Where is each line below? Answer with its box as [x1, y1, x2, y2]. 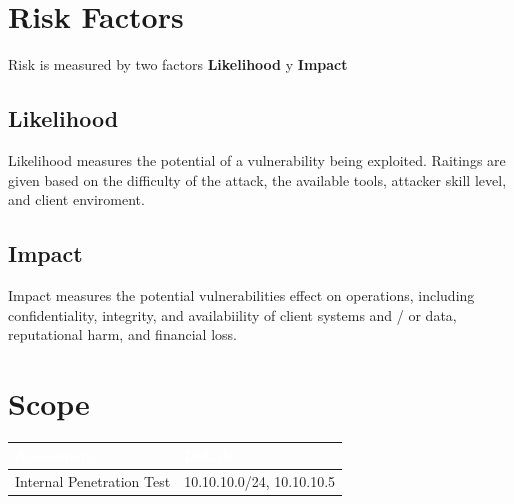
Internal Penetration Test [15, 471, 171, 492]
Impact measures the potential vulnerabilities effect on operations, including [8, 284, 475, 305]
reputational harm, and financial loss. [8, 324, 237, 345]
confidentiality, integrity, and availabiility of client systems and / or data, [8, 304, 457, 325]
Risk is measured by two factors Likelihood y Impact [8, 54, 348, 75]
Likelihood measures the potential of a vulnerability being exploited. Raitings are [8, 149, 506, 170]
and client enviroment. [8, 189, 145, 210]
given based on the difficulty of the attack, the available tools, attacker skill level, [8, 169, 507, 190]
